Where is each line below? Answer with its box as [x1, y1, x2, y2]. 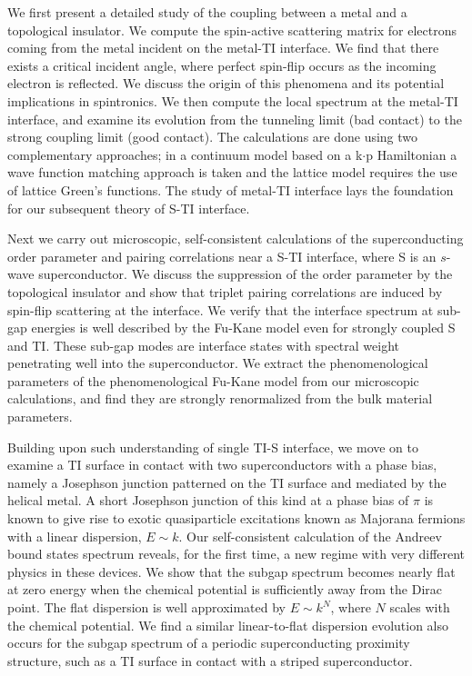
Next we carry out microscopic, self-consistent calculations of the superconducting [7, 229, 464, 248]
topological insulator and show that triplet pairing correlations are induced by [7, 282, 443, 301]
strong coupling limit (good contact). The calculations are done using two [7, 127, 418, 146]
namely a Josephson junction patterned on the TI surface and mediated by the [7, 472, 447, 492]
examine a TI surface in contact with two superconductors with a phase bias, [7, 455, 437, 474]
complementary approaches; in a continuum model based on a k [7, 144, 363, 164]
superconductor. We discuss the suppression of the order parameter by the [38, 264, 453, 283]
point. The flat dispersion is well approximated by [7, 598, 286, 616]
